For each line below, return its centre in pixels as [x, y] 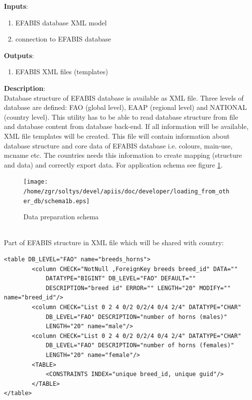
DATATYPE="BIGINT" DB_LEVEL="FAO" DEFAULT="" [121, 279]
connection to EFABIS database [63, 39]
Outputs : [19, 55]
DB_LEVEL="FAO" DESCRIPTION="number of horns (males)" [136, 317]
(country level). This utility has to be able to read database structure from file [121, 116]
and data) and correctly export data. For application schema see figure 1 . [113, 164]
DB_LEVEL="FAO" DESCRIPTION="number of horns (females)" [140, 346]
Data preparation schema [61, 217]
